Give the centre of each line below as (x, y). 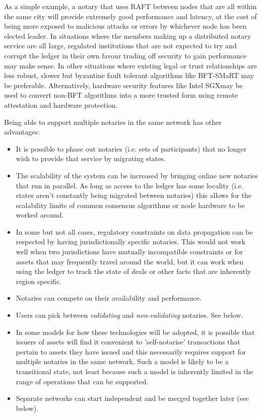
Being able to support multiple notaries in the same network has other (113, 122)
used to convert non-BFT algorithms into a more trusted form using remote (121, 95)
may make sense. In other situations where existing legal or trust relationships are (130, 65)
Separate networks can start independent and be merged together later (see (132, 398)
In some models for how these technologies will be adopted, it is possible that (135, 332)
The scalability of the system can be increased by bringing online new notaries (137, 175)
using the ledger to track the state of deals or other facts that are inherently (134, 271)
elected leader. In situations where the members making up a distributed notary (128, 36)
